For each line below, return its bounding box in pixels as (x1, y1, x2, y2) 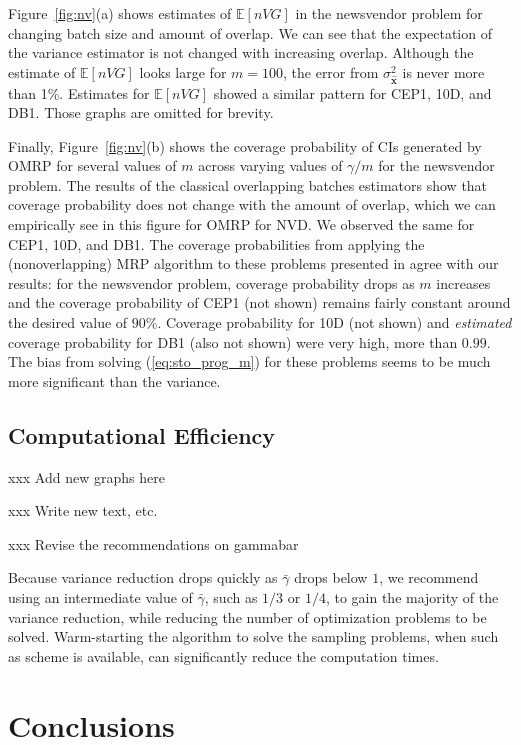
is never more (402, 61, 485, 82)
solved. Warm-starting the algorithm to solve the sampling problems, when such (8, 626, 499, 647)
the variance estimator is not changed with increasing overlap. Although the (8, 42, 474, 63)
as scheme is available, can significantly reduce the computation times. (8, 645, 439, 666)
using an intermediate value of (8, 586, 193, 607)
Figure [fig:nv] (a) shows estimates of (8, 3, 232, 23)
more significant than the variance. (8, 370, 221, 391)
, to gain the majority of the (325, 586, 499, 607)
